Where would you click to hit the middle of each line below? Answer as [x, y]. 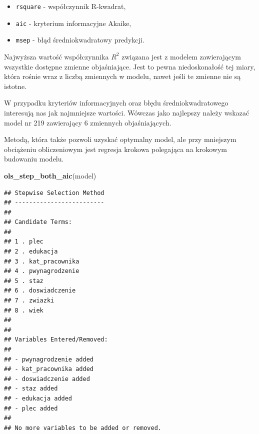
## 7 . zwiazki [29, 301]
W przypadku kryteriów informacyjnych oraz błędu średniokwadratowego [116, 103]
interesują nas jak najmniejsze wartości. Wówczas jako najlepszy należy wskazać [127, 112]
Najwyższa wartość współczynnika [56, 56]
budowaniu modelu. [34, 159]
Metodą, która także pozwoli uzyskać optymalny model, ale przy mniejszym [120, 139]
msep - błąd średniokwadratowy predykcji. [80, 40]
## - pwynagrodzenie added [49, 359]
